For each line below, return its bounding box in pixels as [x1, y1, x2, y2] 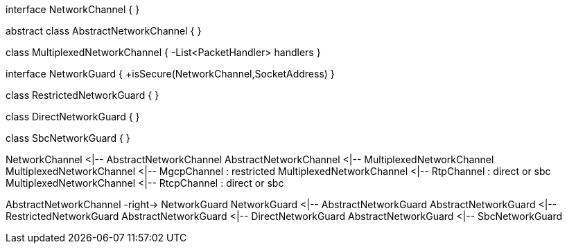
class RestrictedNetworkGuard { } [6, 89, 159, 101]
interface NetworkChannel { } [6, 3, 140, 15]
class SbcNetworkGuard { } [6, 132, 130, 144]
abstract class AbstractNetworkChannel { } [6, 25, 202, 37]
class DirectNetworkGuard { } [6, 111, 140, 122]
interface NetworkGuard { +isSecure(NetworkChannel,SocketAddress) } [6, 68, 335, 80]
